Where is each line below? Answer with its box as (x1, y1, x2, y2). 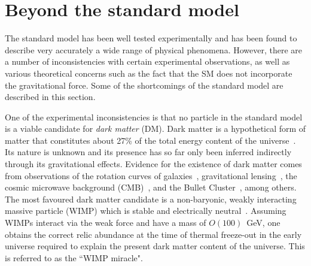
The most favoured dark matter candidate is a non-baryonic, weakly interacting (5, 192, 297, 205)
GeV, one (246, 216, 280, 229)
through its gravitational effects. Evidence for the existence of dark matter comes (5, 158, 302, 170)
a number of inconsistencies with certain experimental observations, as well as (5, 55, 290, 68)
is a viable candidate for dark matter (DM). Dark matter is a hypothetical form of (5, 122, 306, 135)
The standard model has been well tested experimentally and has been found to (5, 32, 297, 44)
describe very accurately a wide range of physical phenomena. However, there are (5, 43, 302, 56)
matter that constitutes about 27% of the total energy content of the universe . (5, 134, 296, 146)
